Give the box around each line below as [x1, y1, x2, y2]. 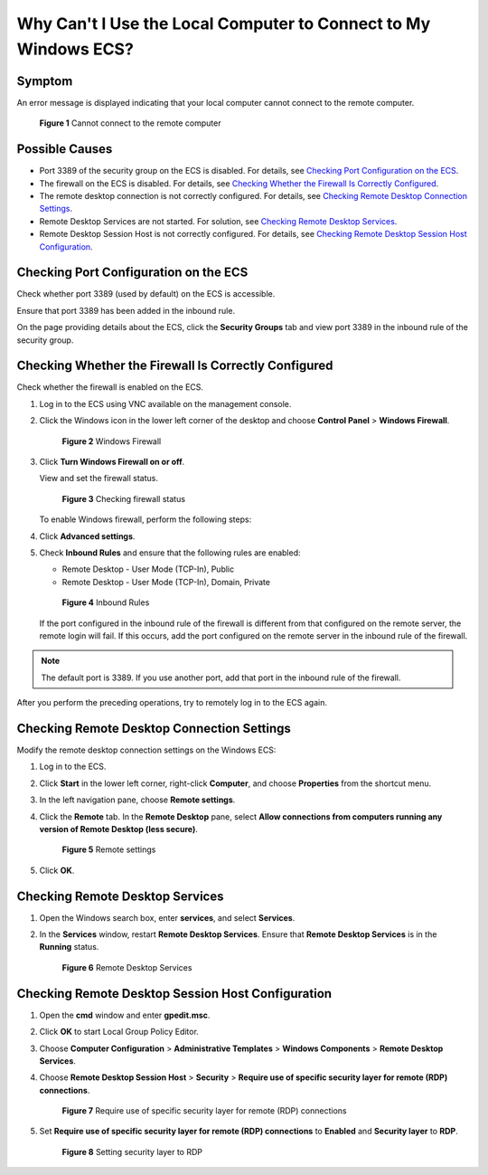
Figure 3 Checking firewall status [61, 493, 185, 504]
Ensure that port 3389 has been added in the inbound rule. [16, 305, 235, 316]
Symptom [16, 73, 73, 89]
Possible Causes [16, 141, 113, 157]
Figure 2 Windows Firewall [61, 435, 162, 447]
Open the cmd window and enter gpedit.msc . [39, 1009, 211, 1020]
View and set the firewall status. [39, 473, 158, 484]
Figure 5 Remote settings [61, 844, 156, 855]
